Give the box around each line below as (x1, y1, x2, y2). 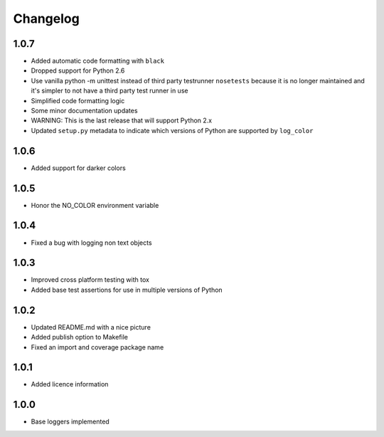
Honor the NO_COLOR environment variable (31, 201, 159, 209)
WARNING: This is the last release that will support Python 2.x (31, 116, 213, 125)
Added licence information (31, 380, 109, 389)
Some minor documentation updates (31, 107, 138, 115)
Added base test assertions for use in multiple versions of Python (31, 285, 223, 294)
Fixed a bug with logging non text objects (31, 238, 152, 247)
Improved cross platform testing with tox (31, 275, 149, 284)
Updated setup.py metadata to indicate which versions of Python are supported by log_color (31, 126, 314, 135)
